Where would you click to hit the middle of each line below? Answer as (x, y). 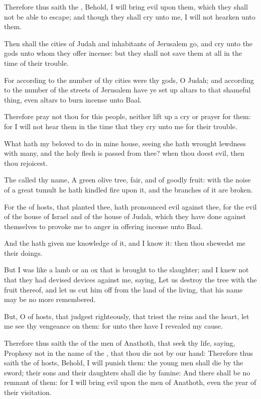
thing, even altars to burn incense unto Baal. (73, 99)
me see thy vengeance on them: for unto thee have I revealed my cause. (113, 326)
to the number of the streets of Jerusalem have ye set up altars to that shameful (127, 90)
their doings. (23, 253)
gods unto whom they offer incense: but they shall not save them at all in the (123, 53)
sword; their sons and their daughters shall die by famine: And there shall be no (127, 372)
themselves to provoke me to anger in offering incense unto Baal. (103, 226)
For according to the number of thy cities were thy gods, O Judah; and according (129, 80)
